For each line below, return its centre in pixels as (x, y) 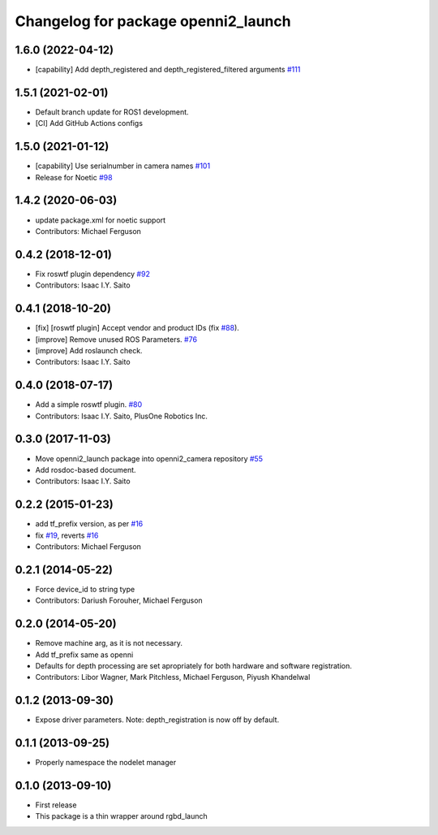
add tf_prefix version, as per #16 (89, 524)
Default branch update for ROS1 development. (112, 112)
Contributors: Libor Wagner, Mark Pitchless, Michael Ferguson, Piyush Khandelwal (173, 677)
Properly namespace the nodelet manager (106, 763)
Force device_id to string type (85, 589)
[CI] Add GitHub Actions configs (89, 123)
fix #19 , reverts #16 (67, 535)
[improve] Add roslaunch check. (89, 350)
